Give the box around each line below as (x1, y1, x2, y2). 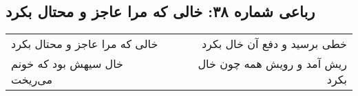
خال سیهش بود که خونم (11, 56, 124, 72)
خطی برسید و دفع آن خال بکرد (201, 36, 347, 52)
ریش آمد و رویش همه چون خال (198, 56, 347, 72)
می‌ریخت (11, 71, 53, 88)
